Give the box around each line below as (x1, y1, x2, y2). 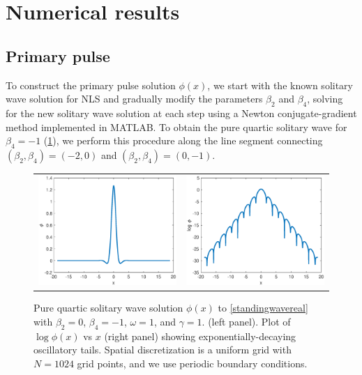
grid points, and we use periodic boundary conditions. (77, 355, 308, 370)
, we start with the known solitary (207, 77, 353, 92)
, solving (307, 91, 343, 106)
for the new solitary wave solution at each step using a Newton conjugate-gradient (6, 105, 357, 120)
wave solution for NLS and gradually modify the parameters (6, 91, 263, 106)
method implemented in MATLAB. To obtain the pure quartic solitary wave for (6, 119, 347, 134)
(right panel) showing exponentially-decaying (104, 328, 296, 343)
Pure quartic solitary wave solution (33, 300, 183, 315)
